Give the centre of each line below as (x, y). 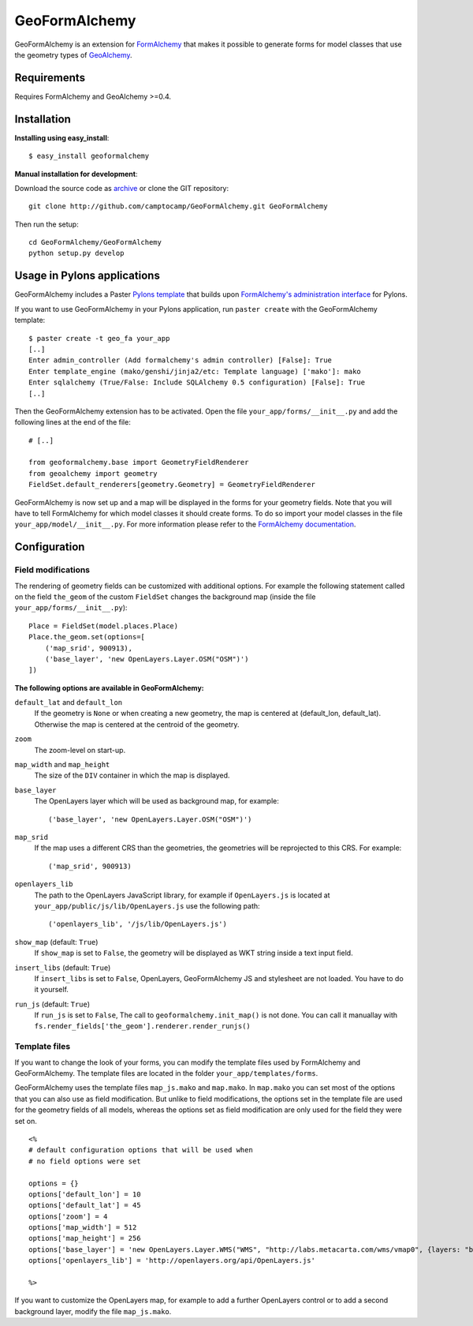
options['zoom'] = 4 (68, 1216)
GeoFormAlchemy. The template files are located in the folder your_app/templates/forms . (166, 1073)
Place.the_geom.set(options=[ (87, 637)
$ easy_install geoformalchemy (89, 156)
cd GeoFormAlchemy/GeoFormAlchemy (95, 242)
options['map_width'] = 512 (83, 1228)
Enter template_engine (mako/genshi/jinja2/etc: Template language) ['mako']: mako (195, 371)
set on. (26, 1121)
